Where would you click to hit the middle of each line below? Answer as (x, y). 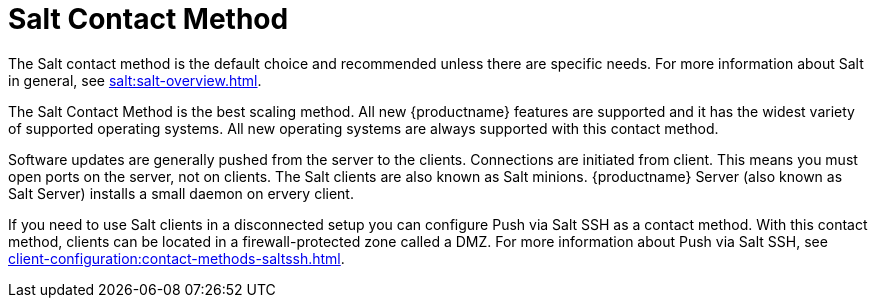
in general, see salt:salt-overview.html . (135, 80)
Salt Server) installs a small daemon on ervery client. (181, 193)
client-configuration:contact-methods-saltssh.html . (176, 258)
